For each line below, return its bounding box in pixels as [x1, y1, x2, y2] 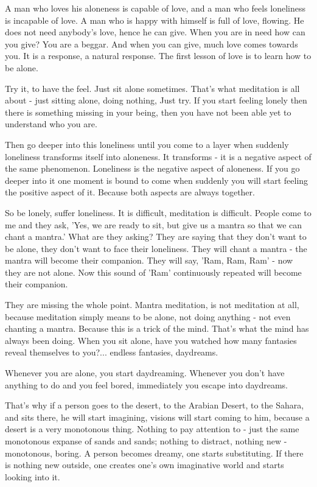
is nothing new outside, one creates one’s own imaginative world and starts [5, 458, 284, 471]
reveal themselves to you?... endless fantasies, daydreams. [5, 346, 218, 359]
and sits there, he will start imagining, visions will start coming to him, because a [5, 410, 310, 423]
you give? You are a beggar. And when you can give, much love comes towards [5, 37, 298, 50]
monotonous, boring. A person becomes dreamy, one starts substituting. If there [5, 446, 304, 459]
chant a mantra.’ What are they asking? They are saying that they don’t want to [5, 230, 307, 243]
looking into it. [5, 470, 60, 483]
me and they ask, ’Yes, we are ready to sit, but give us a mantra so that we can [5, 218, 302, 231]
